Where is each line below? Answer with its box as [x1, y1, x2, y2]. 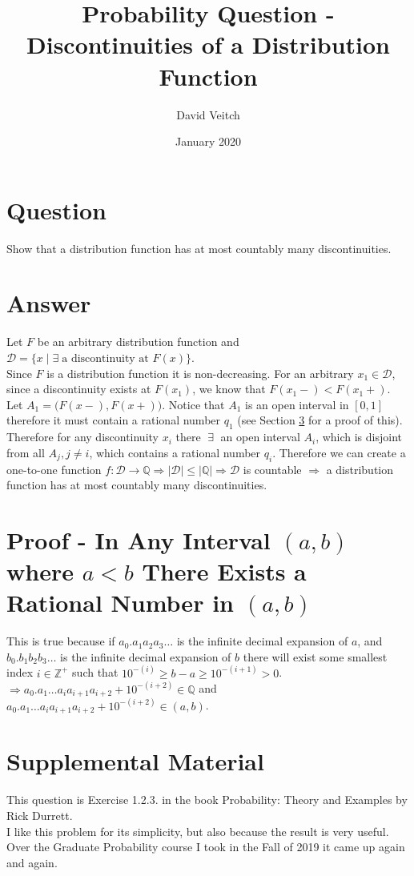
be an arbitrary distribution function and [37, 333, 239, 350]
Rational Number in [6, 586, 234, 619]
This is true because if [6, 633, 115, 649]
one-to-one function [6, 460, 102, 477]
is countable [243, 460, 302, 477]
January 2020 [175, 133, 241, 150]
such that [72, 664, 119, 681]
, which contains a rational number [89, 444, 261, 460]
